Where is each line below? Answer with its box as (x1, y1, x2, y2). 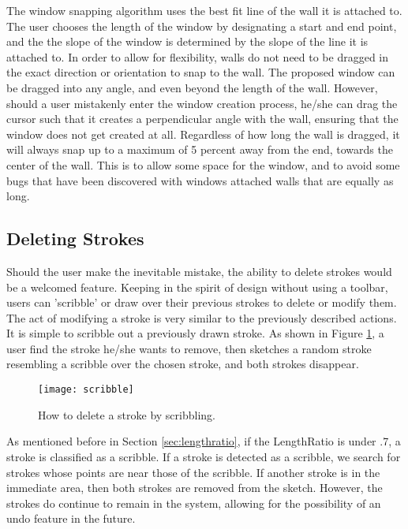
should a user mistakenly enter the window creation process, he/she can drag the (6, 95, 398, 111)
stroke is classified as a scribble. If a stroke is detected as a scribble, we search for (6, 448, 401, 464)
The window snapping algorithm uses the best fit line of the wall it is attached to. (6, 2, 402, 18)
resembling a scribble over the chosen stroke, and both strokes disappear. (6, 356, 359, 372)
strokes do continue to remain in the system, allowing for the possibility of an (6, 494, 381, 511)
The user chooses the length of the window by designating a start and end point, (6, 17, 397, 34)
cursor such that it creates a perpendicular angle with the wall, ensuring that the (6, 110, 399, 127)
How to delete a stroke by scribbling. (38, 406, 215, 423)
